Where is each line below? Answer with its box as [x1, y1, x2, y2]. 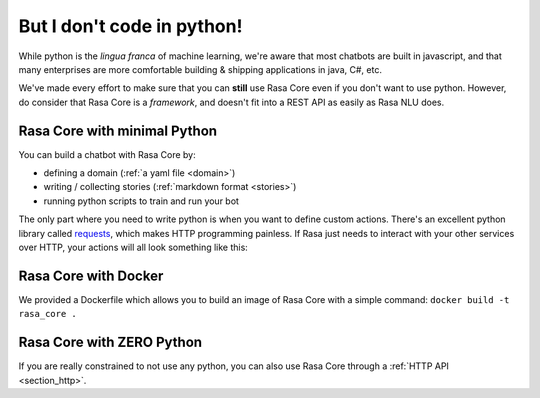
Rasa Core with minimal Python [18, 122, 218, 139]
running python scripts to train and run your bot [43, 195, 240, 207]
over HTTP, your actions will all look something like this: [18, 241, 249, 253]
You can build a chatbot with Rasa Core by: [18, 148, 196, 160]
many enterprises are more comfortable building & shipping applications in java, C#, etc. [18, 63, 382, 75]
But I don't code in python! [18, 15, 243, 37]
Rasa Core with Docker [18, 267, 164, 284]
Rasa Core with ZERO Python [18, 334, 203, 351]
